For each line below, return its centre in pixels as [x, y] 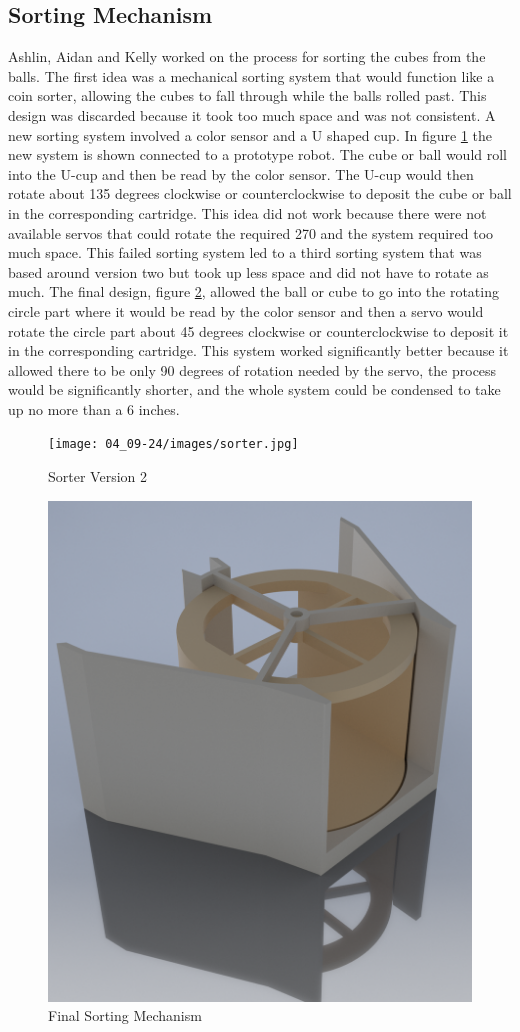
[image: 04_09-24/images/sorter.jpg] [173, 444]
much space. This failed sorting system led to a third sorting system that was [245, 252]
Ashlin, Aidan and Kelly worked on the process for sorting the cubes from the [247, 56]
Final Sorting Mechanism [125, 1015]
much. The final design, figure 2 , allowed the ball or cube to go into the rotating [253, 291]
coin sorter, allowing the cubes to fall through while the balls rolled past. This [247, 95]
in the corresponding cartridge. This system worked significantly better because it [258, 350]
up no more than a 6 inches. [94, 408]
